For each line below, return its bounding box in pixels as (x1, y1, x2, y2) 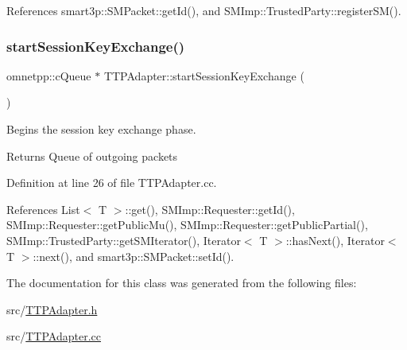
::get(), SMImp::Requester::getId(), (125, 200, 295, 217)
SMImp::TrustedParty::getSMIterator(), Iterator (6, 231, 241, 248)
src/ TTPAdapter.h (6, 301, 98, 317)
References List (6, 200, 80, 217)
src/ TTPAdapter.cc (6, 328, 101, 344)
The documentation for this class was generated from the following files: (6, 274, 357, 291)
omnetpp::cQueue (6, 67, 91, 84)
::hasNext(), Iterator (285, 231, 385, 248)
